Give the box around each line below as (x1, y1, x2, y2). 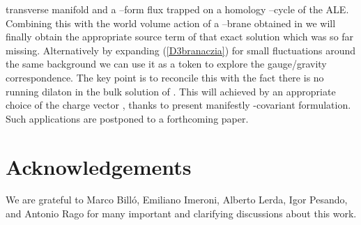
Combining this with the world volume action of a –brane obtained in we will (6, 15, 336, 30)
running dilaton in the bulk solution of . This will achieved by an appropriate (6, 84, 336, 98)
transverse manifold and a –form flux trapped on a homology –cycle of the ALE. (6, 2, 349, 16)
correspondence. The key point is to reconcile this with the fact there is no (6, 70, 324, 84)
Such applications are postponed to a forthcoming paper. (6, 111, 249, 125)
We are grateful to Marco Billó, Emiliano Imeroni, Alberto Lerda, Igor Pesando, (6, 192, 348, 207)
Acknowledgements (6, 152, 192, 180)
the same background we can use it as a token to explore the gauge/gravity (6, 56, 327, 71)
